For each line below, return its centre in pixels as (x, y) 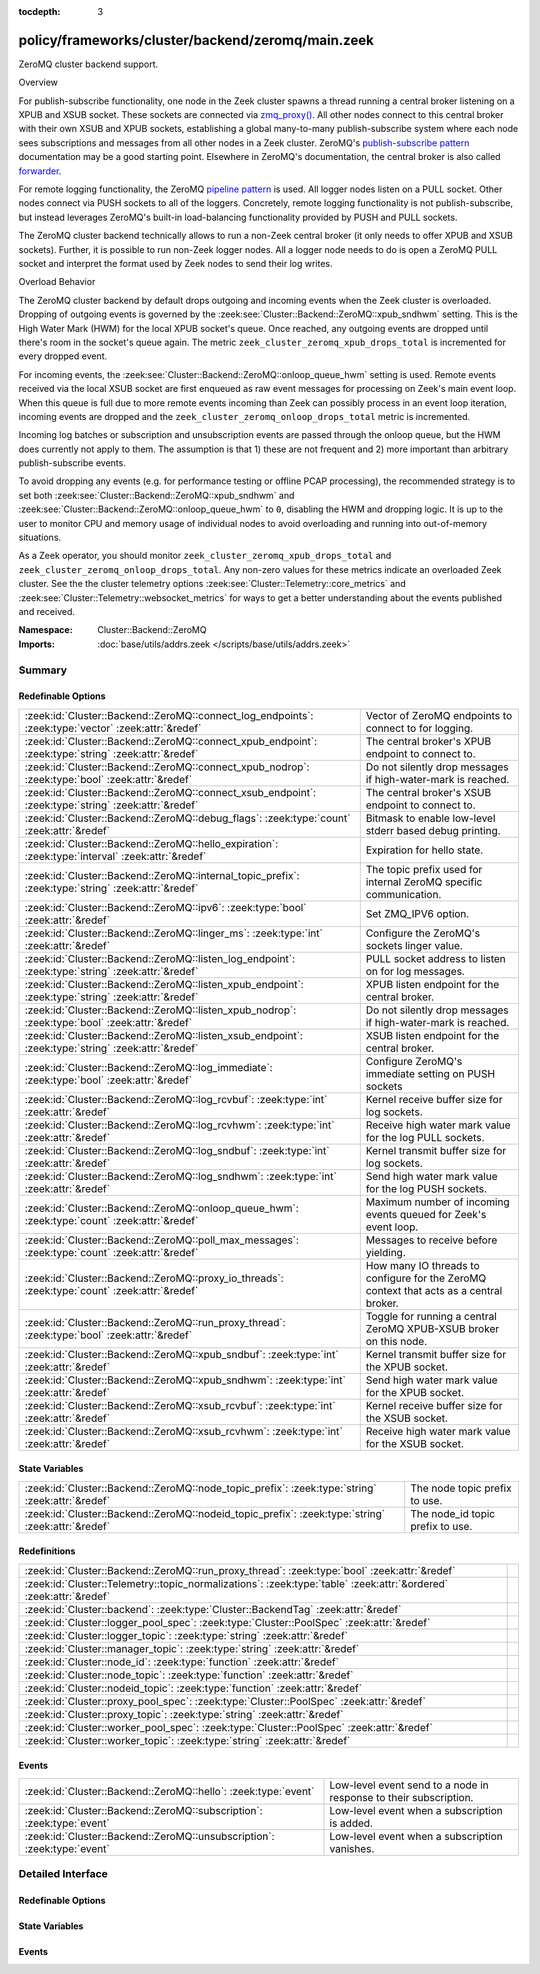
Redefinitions (47, 1551)
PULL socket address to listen (436, 958)
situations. (40, 537)
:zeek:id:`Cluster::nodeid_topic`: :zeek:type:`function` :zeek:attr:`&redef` (193, 1688)
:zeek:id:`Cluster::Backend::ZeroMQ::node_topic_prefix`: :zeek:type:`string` (200, 1488)
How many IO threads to (422, 1265)
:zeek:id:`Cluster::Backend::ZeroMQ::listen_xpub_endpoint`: (164, 984)
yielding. (386, 1252)
